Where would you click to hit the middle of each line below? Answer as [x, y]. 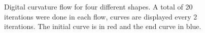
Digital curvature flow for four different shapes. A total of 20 [98, 6]
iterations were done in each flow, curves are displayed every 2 [101, 16]
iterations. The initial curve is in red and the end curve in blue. [103, 26]
